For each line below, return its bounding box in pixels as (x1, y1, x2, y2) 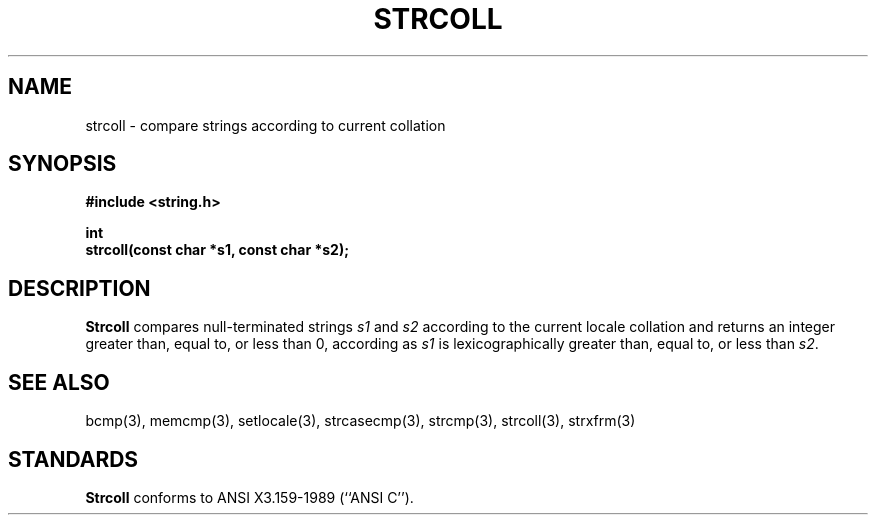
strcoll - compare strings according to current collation (85, 116, 446, 134)
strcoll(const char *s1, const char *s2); (85, 241, 349, 259)
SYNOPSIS (8, 151, 117, 177)
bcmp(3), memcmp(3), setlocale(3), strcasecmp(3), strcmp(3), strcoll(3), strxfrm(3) (85, 412, 636, 430)
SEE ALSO (8, 369, 110, 395)
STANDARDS (8, 446, 139, 472)
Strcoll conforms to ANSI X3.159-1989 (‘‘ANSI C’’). (85, 488, 414, 506)
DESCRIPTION (8, 275, 151, 301)
